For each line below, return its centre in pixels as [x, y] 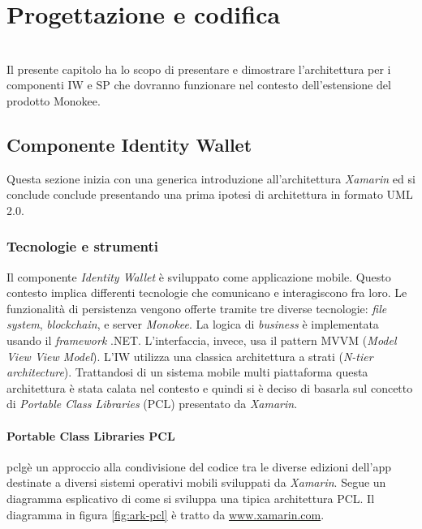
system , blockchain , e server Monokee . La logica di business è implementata [193, 324]
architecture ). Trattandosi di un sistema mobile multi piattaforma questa [187, 372]
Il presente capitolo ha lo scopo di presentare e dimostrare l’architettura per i [199, 69]
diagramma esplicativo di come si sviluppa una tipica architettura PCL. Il [191, 499]
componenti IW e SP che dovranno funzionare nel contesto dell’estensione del [199, 85]
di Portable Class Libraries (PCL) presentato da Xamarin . [152, 404]
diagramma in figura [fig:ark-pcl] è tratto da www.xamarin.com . [166, 514]
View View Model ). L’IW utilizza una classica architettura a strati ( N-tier [190, 356]
